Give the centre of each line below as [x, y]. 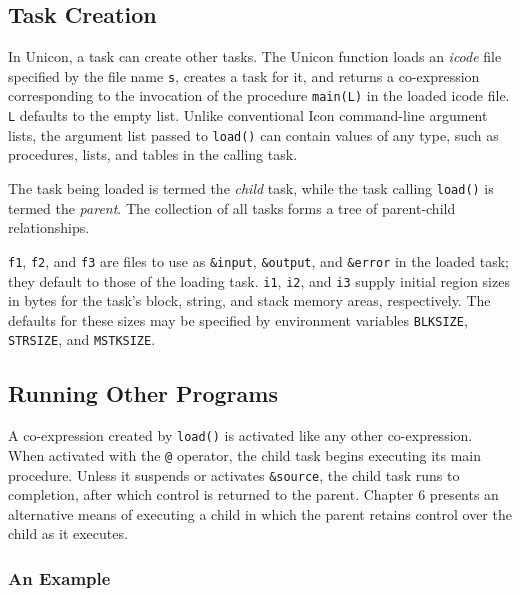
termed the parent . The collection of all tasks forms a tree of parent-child [232, 207]
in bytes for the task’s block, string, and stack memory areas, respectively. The [249, 300]
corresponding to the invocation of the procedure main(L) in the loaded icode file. [259, 95]
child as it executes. [68, 533]
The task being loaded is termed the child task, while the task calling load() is [251, 188]
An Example [59, 577]
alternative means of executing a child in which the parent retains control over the [260, 513]
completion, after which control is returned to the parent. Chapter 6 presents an [253, 494]
